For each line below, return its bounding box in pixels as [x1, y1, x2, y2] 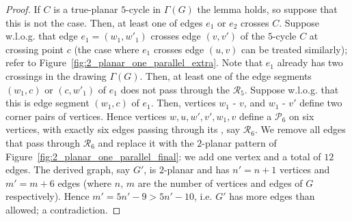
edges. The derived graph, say [5, 162, 131, 177]
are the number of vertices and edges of [137, 175, 303, 190]
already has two [277, 55, 343, 70]
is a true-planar [53, 2, 118, 16]
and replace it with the [98, 135, 194, 149]
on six [289, 108, 314, 123]
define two [299, 95, 342, 110]
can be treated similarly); [241, 42, 348, 56]
